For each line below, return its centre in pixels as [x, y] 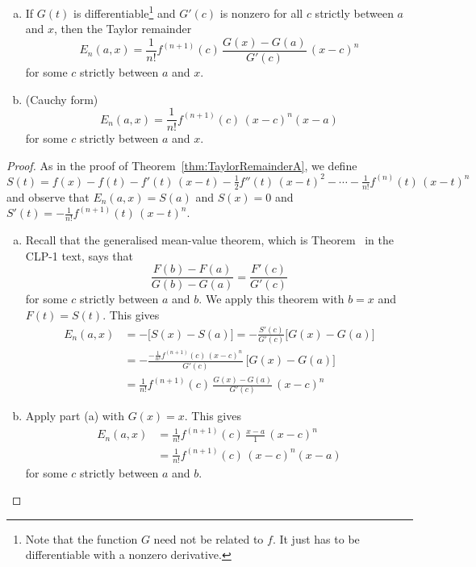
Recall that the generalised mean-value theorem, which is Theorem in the [209, 240]
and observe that [48, 196]
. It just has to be [316, 538]
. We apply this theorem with [271, 299]
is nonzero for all [261, 13]
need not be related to [209, 538]
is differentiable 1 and [125, 12]
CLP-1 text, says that [79, 255]
